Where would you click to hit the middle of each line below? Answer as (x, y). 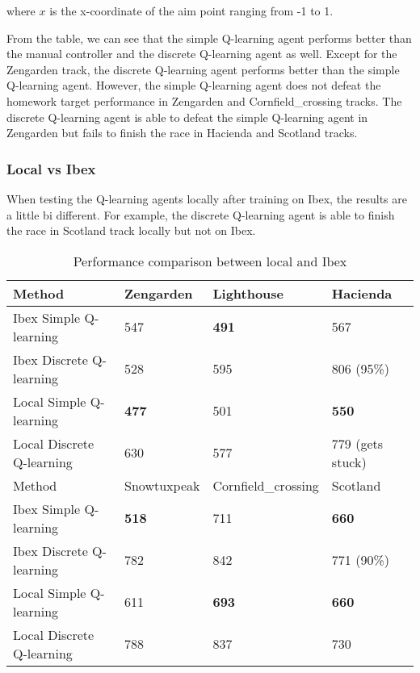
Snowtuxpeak (162, 485)
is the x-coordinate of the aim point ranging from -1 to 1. (191, 10)
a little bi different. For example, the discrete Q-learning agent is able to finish (201, 214)
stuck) (349, 462)
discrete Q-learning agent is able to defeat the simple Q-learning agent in (187, 117)
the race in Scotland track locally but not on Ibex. (131, 230)
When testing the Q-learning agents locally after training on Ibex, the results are (207, 198)
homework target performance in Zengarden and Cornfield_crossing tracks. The (204, 100)
